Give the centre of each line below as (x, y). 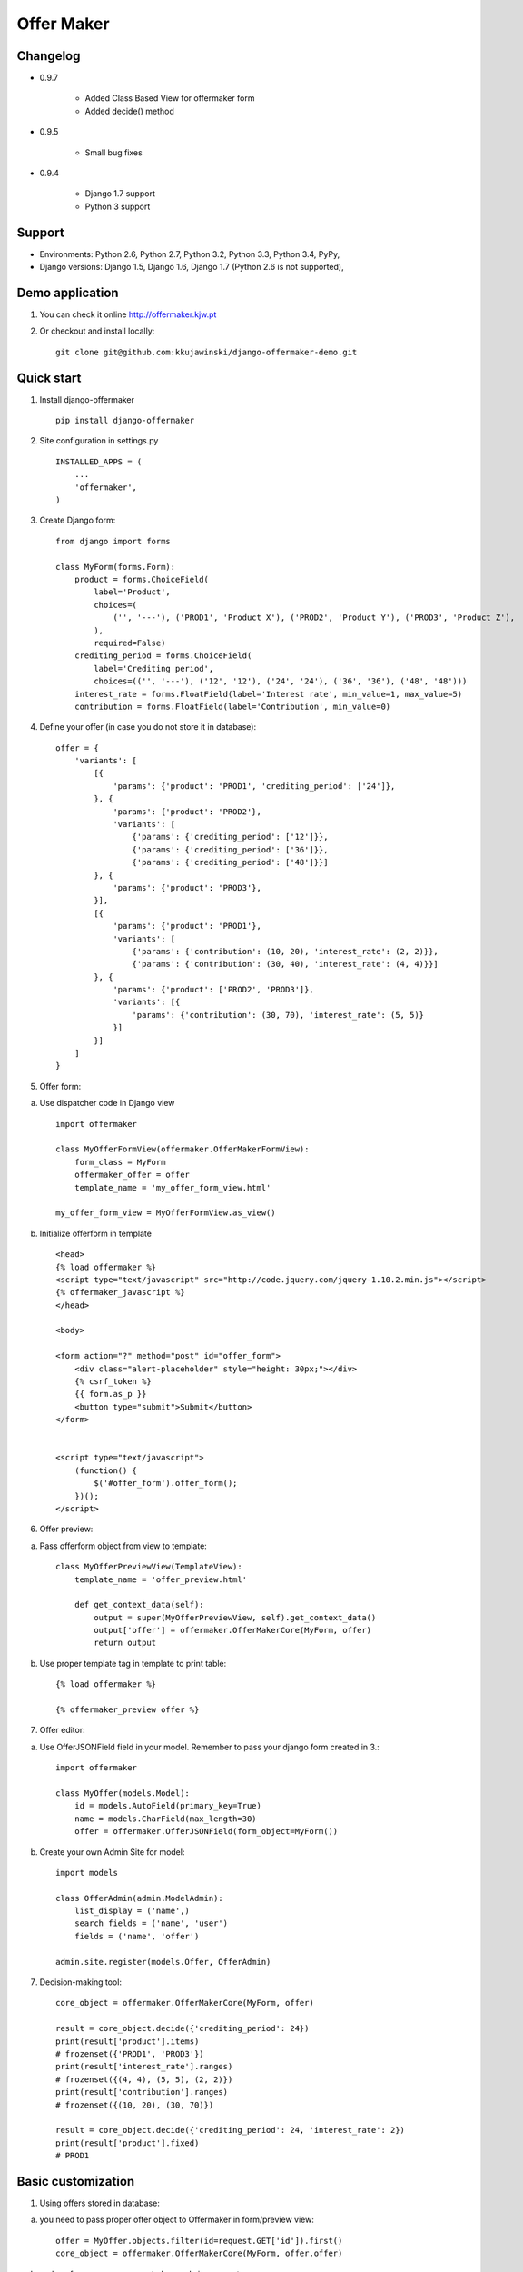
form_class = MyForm (120, 1162)
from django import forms (113, 541)
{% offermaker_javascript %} (120, 1292)
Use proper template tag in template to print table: (133, 1663)
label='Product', (133, 592)
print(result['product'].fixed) (128, 2143)
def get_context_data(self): (139, 1605)
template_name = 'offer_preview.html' (161, 1579)
